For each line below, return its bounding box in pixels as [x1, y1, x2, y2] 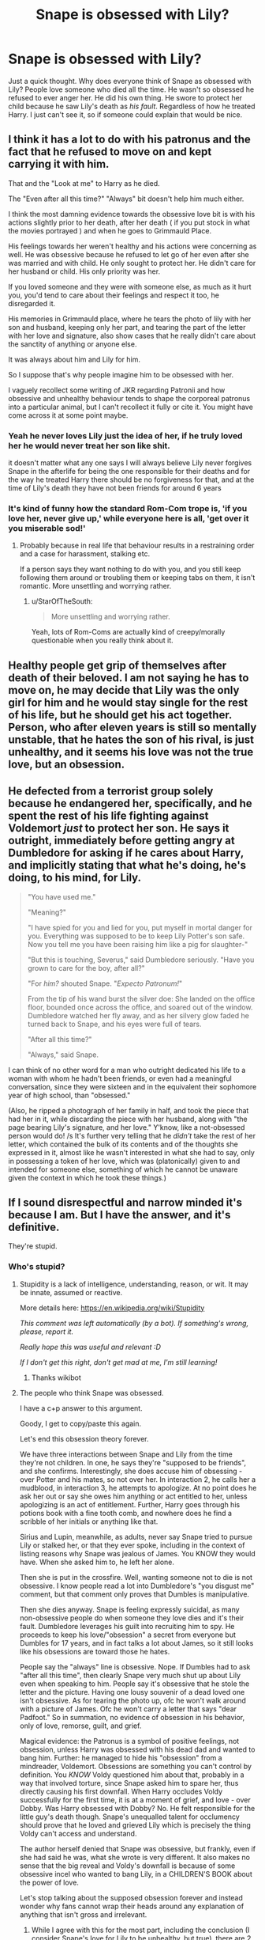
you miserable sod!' [8, 522, 86, 533]
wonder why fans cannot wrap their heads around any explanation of [19, 1901, 244, 1911]
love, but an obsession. [8, 757, 125, 771]
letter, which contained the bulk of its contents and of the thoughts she [8, 1139, 238, 1149]
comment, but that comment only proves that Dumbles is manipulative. [19, 1589, 250, 1599]
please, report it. [19, 1327, 73, 1336]
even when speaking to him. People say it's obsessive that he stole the [19, 1679, 250, 1688]
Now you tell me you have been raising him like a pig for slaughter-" [27, 939, 248, 949]
